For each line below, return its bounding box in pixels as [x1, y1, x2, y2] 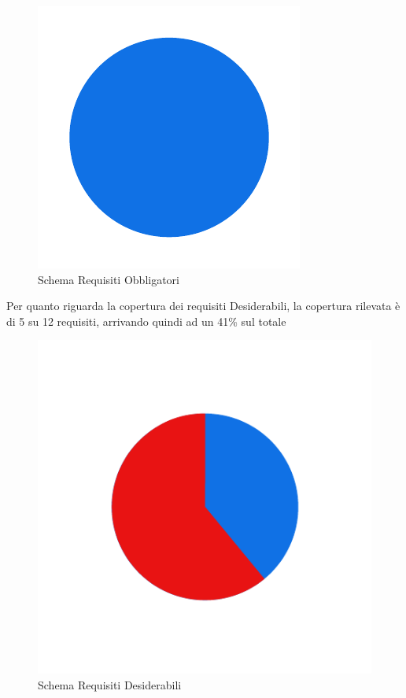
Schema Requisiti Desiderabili [38, 676, 182, 692]
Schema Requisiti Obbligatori [38, 271, 179, 287]
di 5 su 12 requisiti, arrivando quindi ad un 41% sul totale [6, 312, 286, 329]
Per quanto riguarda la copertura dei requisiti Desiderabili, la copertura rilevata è [6, 297, 400, 314]
